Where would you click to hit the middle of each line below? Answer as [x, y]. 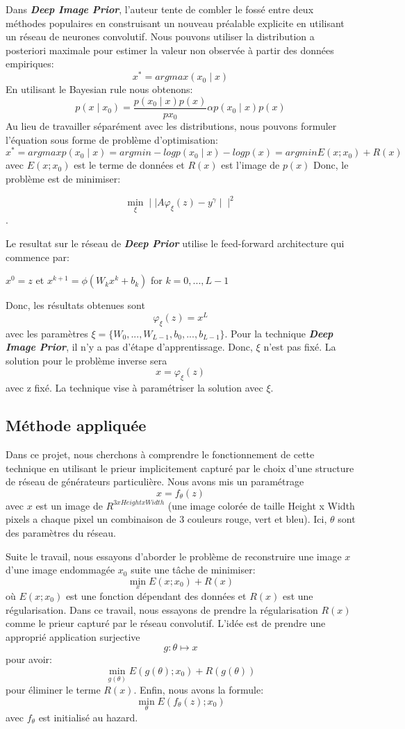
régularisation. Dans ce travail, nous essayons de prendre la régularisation [162, 609]
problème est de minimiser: [63, 179]
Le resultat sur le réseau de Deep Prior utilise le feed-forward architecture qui [175, 243]
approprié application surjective [73, 636]
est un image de [69, 505]
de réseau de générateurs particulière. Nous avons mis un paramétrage [155, 481]
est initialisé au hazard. [88, 717]
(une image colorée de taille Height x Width [261, 505]
